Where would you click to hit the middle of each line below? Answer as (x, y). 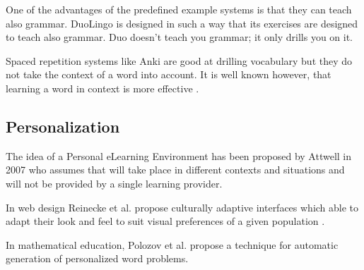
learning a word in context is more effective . (102, 88)
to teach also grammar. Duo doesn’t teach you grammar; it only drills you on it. (180, 37)
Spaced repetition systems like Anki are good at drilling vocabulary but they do (179, 60)
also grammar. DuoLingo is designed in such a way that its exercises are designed (182, 23)
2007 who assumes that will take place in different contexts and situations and (175, 170)
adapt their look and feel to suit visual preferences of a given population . (165, 221)
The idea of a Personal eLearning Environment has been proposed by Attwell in (179, 155)
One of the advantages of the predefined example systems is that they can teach (179, 9)
